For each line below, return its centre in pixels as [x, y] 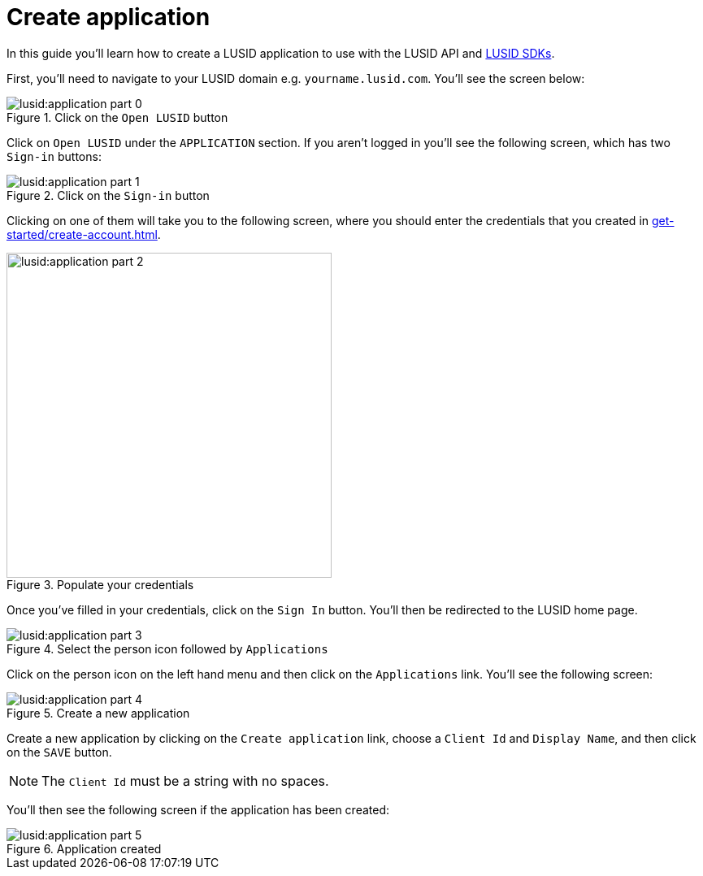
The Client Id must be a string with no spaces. [185, 781]
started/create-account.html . [84, 234]
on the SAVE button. [59, 752]
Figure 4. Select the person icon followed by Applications [167, 648]
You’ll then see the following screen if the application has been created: [198, 809]
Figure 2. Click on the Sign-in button [108, 195]
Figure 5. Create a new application [98, 713]
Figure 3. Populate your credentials [100, 584]
